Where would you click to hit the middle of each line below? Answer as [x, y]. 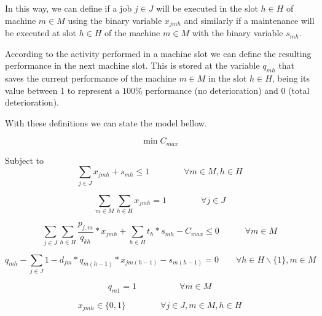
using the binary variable [115, 20]
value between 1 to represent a [62, 90]
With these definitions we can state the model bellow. [106, 122]
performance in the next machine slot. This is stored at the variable [132, 65]
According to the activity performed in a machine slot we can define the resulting [158, 53]
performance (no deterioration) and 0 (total [227, 90]
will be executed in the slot [207, 8]
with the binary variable [238, 33]
